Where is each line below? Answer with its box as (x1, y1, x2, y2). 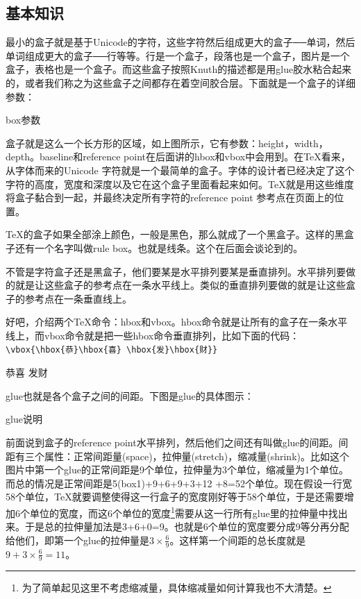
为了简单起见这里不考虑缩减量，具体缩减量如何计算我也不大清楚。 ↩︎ (22, 580, 332, 595)
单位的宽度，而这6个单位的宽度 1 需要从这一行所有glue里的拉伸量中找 (29, 503, 338, 520)
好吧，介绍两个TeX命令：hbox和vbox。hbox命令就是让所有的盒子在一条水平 (6, 314, 348, 329)
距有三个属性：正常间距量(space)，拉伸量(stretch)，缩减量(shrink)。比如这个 (6, 448, 349, 463)
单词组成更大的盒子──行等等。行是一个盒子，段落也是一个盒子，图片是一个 (6, 48, 350, 62)
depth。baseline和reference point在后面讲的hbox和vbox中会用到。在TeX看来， (6, 149, 351, 164)
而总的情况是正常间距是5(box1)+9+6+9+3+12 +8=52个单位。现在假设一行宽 (6, 475, 352, 490)
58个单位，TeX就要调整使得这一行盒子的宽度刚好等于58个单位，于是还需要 (6, 489, 344, 504)
